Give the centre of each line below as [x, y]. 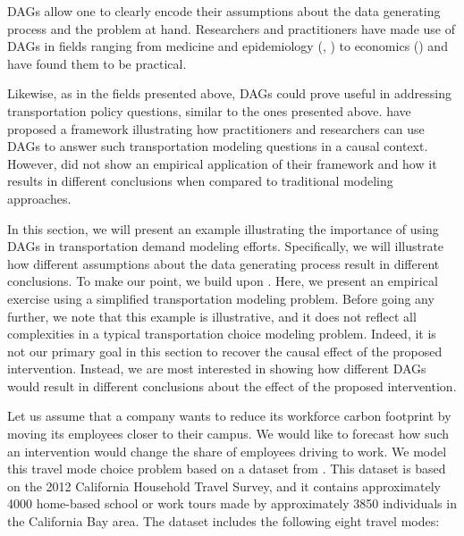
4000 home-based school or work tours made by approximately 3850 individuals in [232, 503]
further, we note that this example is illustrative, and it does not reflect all [212, 316]
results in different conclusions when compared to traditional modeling [200, 181]
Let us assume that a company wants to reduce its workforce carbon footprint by [229, 416]
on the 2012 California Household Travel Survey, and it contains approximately [224, 486]
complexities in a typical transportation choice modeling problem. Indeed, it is [222, 334]
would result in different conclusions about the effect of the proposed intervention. [232, 385]
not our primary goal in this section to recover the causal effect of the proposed [225, 351]
